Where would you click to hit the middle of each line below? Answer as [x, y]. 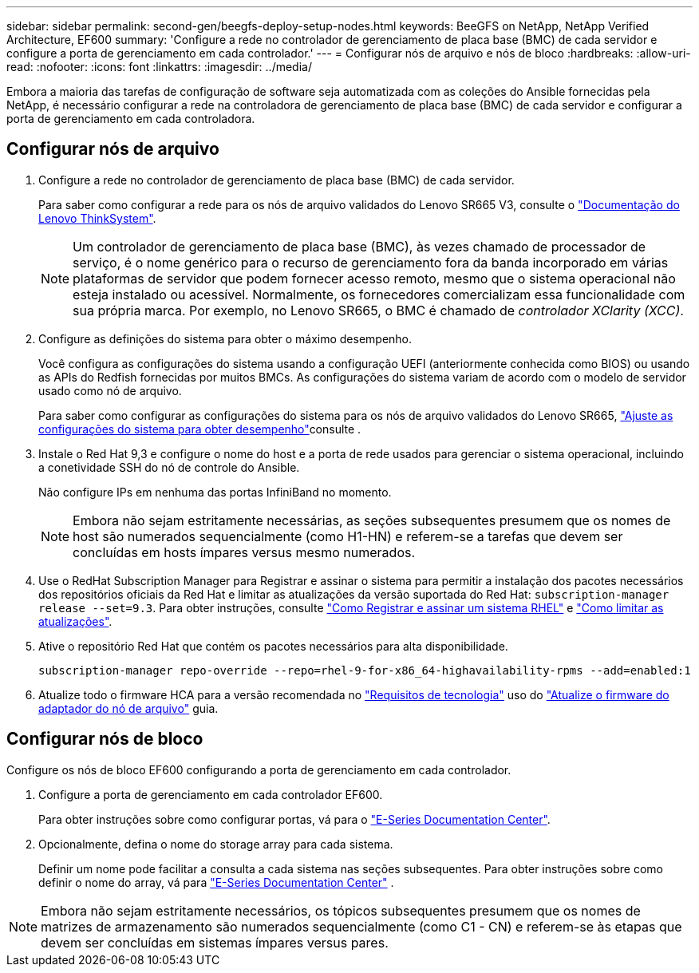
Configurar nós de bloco [105, 739]
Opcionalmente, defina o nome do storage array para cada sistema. [216, 844]
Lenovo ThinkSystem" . [97, 218]
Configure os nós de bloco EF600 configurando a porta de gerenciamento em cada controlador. [259, 769]
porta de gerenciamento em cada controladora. [131, 119]
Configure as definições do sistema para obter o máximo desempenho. [225, 338]
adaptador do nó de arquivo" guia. [128, 708]
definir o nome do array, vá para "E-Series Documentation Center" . [216, 882]
